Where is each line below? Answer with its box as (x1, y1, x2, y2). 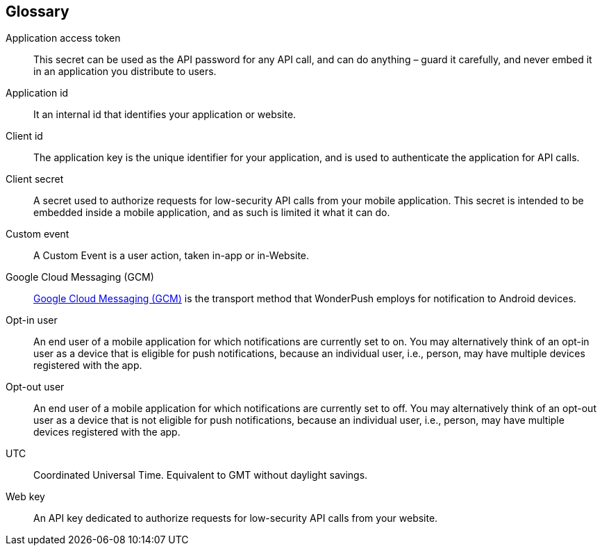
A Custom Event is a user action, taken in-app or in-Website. (33, 249, 310, 262)
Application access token (6, 32, 121, 44)
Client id (6, 130, 43, 142)
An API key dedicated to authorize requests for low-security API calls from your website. (33, 512, 438, 525)
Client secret (6, 173, 64, 186)
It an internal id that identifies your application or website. (33, 108, 296, 121)
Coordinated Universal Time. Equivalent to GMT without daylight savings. (33, 469, 368, 482)
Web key (6, 491, 45, 503)
